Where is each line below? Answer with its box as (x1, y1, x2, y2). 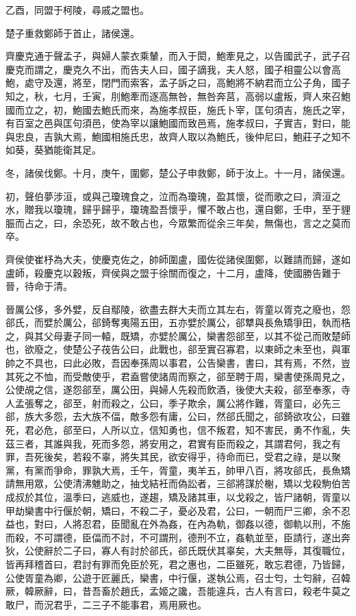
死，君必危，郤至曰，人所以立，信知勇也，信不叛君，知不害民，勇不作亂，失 (5, 423, 351, 437)
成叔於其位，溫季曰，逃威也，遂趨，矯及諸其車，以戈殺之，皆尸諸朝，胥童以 (5, 490, 351, 504)
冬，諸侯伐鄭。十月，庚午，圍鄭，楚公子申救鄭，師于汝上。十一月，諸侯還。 (5, 165, 351, 180)
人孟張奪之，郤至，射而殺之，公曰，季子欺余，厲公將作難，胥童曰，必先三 (5, 395, 341, 410)
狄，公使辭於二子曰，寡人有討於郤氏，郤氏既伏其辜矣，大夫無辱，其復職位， (5, 543, 351, 558)
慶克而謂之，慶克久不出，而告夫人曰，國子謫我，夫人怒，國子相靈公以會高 (5, 62, 341, 76)
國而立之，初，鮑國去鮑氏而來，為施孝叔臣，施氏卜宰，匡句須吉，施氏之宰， (5, 102, 351, 116)
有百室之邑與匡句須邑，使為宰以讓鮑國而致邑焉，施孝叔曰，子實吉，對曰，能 (5, 116, 351, 130)
